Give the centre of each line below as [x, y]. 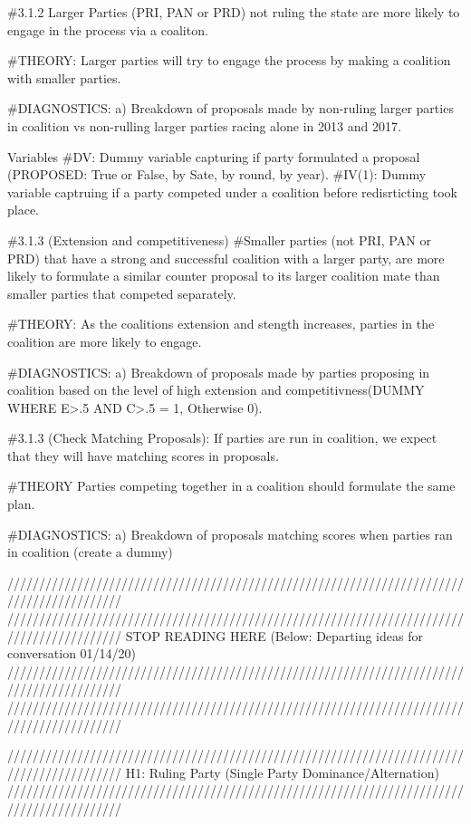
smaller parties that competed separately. [122, 293]
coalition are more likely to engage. [105, 341]
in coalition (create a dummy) [90, 552]
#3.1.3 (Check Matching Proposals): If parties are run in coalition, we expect [222, 438]
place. [23, 210]
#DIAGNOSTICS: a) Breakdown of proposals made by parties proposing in [219, 372]
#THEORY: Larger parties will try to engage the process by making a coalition [229, 60]
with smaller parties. [64, 77]
